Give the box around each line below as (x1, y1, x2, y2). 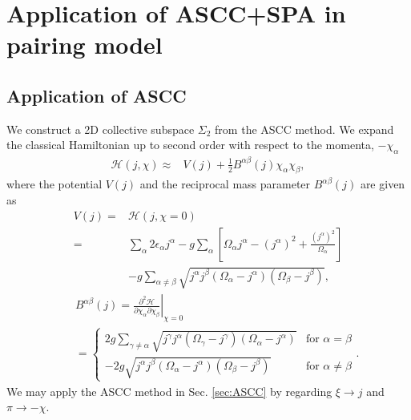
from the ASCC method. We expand (215, 120, 394, 137)
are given (360, 176, 405, 192)
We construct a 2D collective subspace (6, 120, 195, 137)
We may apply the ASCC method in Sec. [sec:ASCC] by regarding (6, 382, 332, 399)
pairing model (6, 28, 163, 61)
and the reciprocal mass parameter (139, 176, 311, 192)
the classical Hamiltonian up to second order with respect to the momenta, (6, 136, 374, 153)
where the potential (6, 176, 103, 192)
